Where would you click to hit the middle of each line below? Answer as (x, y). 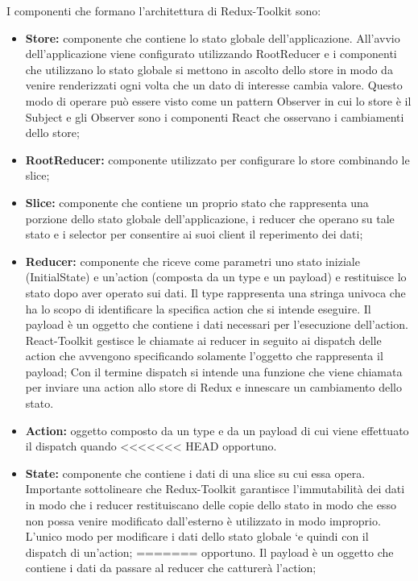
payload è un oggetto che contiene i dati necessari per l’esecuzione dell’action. (217, 324)
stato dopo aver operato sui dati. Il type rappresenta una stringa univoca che (215, 292)
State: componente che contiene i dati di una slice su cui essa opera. (195, 473)
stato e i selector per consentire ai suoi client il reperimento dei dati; (194, 234)
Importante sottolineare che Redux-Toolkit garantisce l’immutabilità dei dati (215, 489)
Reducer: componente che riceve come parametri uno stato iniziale (192, 261)
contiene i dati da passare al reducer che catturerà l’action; (171, 568)
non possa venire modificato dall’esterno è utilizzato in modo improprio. (203, 520)
